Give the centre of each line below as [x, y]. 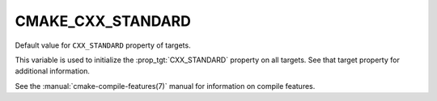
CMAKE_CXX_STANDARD [103, 21]
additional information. [53, 71]
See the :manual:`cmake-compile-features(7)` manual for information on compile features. [165, 86]
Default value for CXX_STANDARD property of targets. [103, 45]
